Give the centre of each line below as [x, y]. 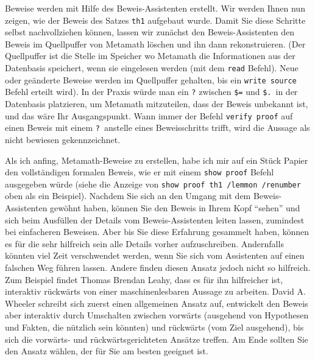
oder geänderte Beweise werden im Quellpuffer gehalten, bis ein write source [151, 79]
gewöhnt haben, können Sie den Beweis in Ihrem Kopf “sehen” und [175, 208]
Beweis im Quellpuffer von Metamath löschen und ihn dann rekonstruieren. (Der [155, 44]
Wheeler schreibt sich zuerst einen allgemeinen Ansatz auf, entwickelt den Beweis [157, 303]
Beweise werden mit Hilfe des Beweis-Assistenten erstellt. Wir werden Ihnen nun [155, 8]
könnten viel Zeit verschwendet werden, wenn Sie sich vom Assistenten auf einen [155, 255]
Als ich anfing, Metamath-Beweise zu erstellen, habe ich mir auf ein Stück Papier [157, 160]
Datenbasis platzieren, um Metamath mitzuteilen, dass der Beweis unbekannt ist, [157, 103]
